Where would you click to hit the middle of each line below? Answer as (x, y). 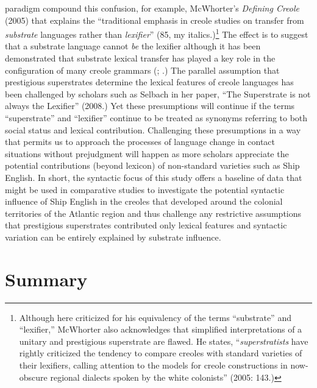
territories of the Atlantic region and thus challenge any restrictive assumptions (153, 213)
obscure (33, 377)
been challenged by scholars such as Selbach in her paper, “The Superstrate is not (158, 93)
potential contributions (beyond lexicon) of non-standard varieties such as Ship (152, 165)
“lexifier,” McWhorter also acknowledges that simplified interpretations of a (161, 329)
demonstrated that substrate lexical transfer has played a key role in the (140, 58)
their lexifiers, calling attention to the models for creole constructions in (153, 365)
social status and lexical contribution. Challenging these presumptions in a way (153, 129)
